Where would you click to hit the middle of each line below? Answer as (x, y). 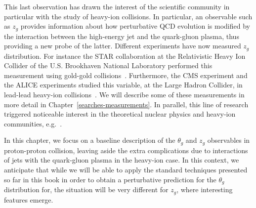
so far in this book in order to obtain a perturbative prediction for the (110, 179)
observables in (229, 140)
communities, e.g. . (33, 123)
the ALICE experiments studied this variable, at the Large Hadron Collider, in (123, 85)
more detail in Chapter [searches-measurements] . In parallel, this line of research (126, 104)
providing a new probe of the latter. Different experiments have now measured (123, 46)
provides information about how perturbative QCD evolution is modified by (135, 26)
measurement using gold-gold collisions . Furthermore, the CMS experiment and (126, 75)
